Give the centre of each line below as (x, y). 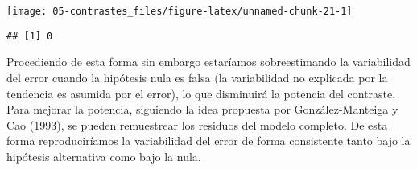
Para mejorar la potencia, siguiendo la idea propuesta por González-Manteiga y (202, 109)
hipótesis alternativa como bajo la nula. (104, 156)
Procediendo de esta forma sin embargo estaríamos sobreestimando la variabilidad (208, 62)
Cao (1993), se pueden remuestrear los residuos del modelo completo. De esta (197, 124)
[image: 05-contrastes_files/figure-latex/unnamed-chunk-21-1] (180, 11)
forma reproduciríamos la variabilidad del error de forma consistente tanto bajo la (208, 141)
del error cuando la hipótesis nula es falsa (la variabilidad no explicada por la (197, 77)
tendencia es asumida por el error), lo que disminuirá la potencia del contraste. (201, 93)
